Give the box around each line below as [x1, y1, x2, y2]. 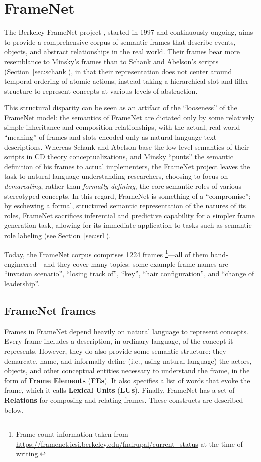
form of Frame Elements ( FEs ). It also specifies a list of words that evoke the [4, 375, 250, 385]
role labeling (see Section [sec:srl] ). [4, 230, 111, 240]
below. [4, 404, 24, 415]
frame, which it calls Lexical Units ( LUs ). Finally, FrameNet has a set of [4, 385, 235, 395]
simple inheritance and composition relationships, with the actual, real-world [4, 122, 240, 132]
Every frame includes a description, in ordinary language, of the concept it [4, 336, 233, 346]
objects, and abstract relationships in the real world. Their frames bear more [4, 46, 240, 57]
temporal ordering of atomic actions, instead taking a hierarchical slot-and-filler [4, 76, 249, 86]
